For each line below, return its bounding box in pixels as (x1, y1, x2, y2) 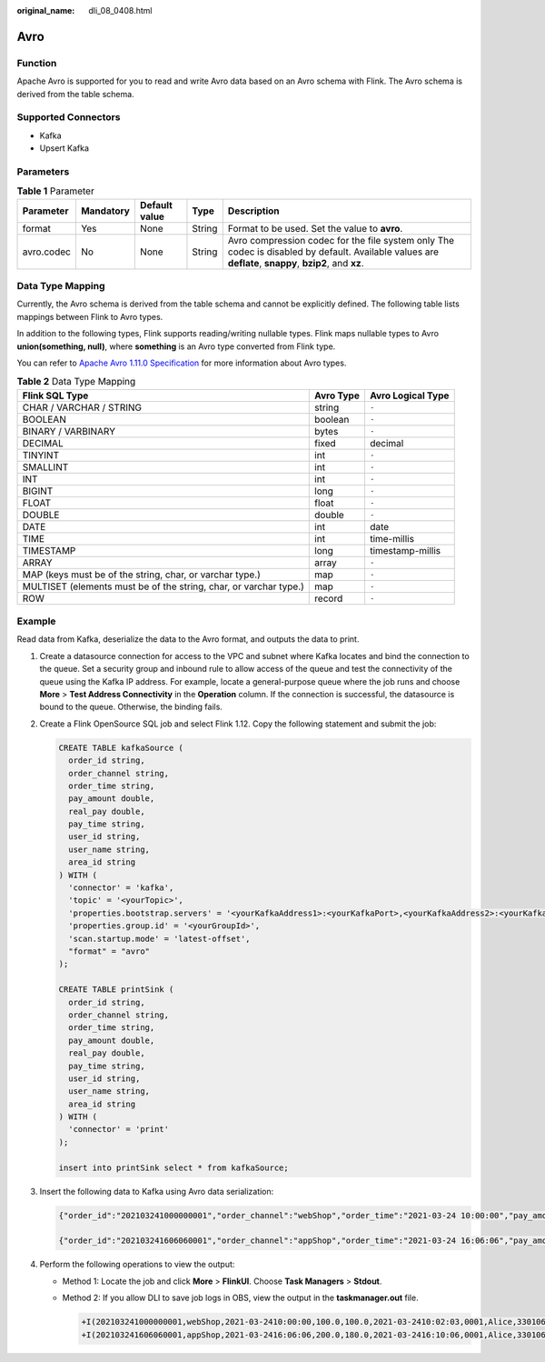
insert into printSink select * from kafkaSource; (58, 1162, 290, 1173)
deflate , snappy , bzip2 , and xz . (227, 256, 364, 269)
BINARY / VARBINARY (22, 425, 116, 437)
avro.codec (22, 245, 72, 258)
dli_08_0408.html (88, 5, 153, 15)
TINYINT (22, 448, 59, 461)
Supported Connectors (16, 111, 121, 124)
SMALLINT (22, 460, 69, 473)
